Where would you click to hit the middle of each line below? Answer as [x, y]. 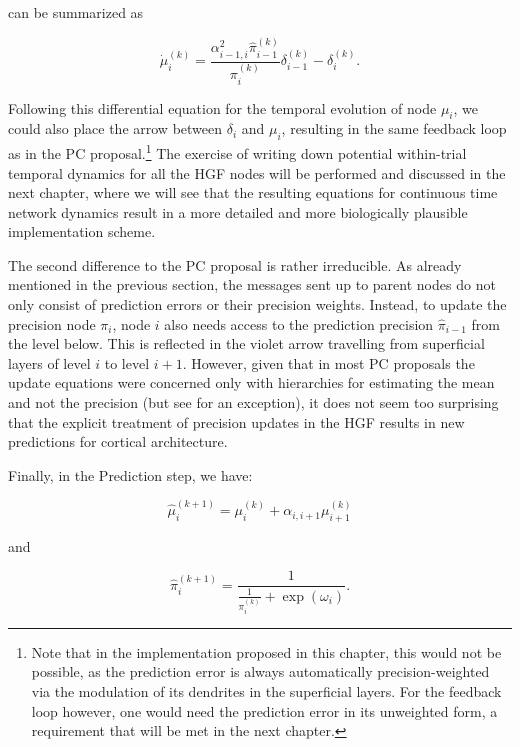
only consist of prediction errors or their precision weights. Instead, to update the [257, 304]
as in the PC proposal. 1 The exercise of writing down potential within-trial [237, 151]
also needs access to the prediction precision [299, 323]
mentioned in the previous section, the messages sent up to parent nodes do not [252, 284]
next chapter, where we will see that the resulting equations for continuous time [253, 192]
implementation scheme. [82, 231]
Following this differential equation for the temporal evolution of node [222, 107]
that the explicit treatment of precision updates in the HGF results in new [236, 421]
